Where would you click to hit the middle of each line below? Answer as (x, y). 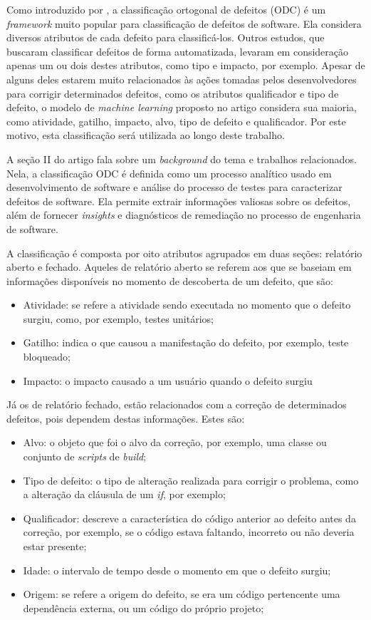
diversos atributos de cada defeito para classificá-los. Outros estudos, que (166, 37)
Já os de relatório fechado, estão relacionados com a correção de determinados (177, 404)
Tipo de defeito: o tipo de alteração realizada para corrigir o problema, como (191, 480)
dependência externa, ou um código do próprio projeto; (143, 608)
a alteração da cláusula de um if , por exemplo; (124, 494)
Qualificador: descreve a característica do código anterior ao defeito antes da (189, 518)
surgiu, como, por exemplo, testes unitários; (118, 318)
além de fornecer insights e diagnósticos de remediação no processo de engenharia (184, 215)
